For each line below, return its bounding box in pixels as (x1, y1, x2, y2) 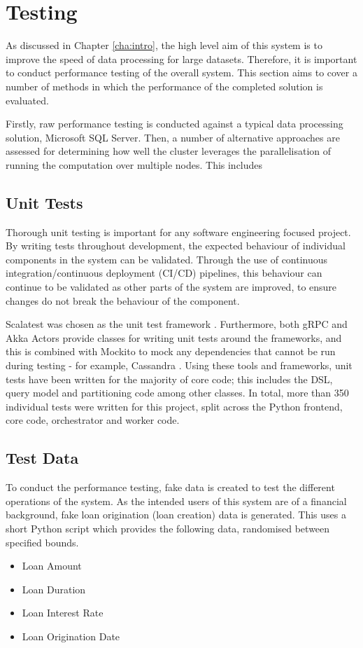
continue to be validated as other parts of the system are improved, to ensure (6, 280, 337, 294)
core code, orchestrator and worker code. (6, 413, 180, 427)
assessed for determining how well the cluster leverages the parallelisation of (6, 144, 332, 158)
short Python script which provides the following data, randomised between (6, 521, 330, 535)
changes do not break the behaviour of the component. (6, 293, 240, 308)
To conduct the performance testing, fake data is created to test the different (6, 480, 335, 495)
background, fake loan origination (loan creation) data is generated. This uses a (6, 507, 346, 522)
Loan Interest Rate (22, 605, 104, 620)
